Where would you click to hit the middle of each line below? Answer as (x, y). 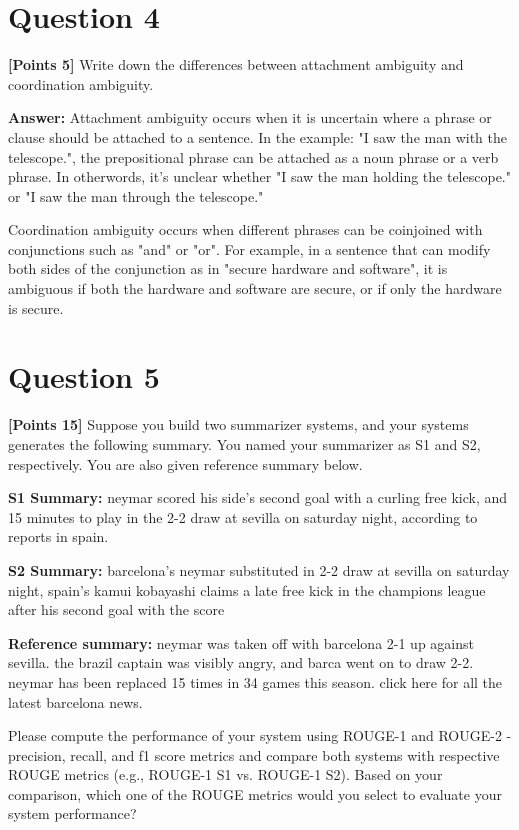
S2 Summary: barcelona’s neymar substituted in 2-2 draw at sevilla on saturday (259, 569)
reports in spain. (58, 536)
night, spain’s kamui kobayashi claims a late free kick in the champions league (247, 589)
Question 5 (84, 376)
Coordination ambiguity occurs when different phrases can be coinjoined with (245, 229)
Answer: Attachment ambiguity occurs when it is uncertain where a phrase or (250, 117)
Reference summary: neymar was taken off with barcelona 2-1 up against (241, 642)
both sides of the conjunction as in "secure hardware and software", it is (228, 268)
